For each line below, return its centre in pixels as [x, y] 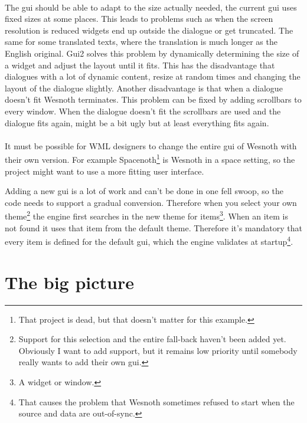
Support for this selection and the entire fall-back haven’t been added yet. [152, 339]
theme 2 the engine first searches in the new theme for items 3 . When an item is [146, 215]
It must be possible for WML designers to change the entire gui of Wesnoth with [151, 145]
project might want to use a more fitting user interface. [104, 171]
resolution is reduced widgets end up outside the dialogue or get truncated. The [149, 30]
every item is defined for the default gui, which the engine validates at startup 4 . [149, 240]
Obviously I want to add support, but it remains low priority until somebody [158, 350]
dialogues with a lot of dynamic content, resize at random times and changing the [153, 76]
